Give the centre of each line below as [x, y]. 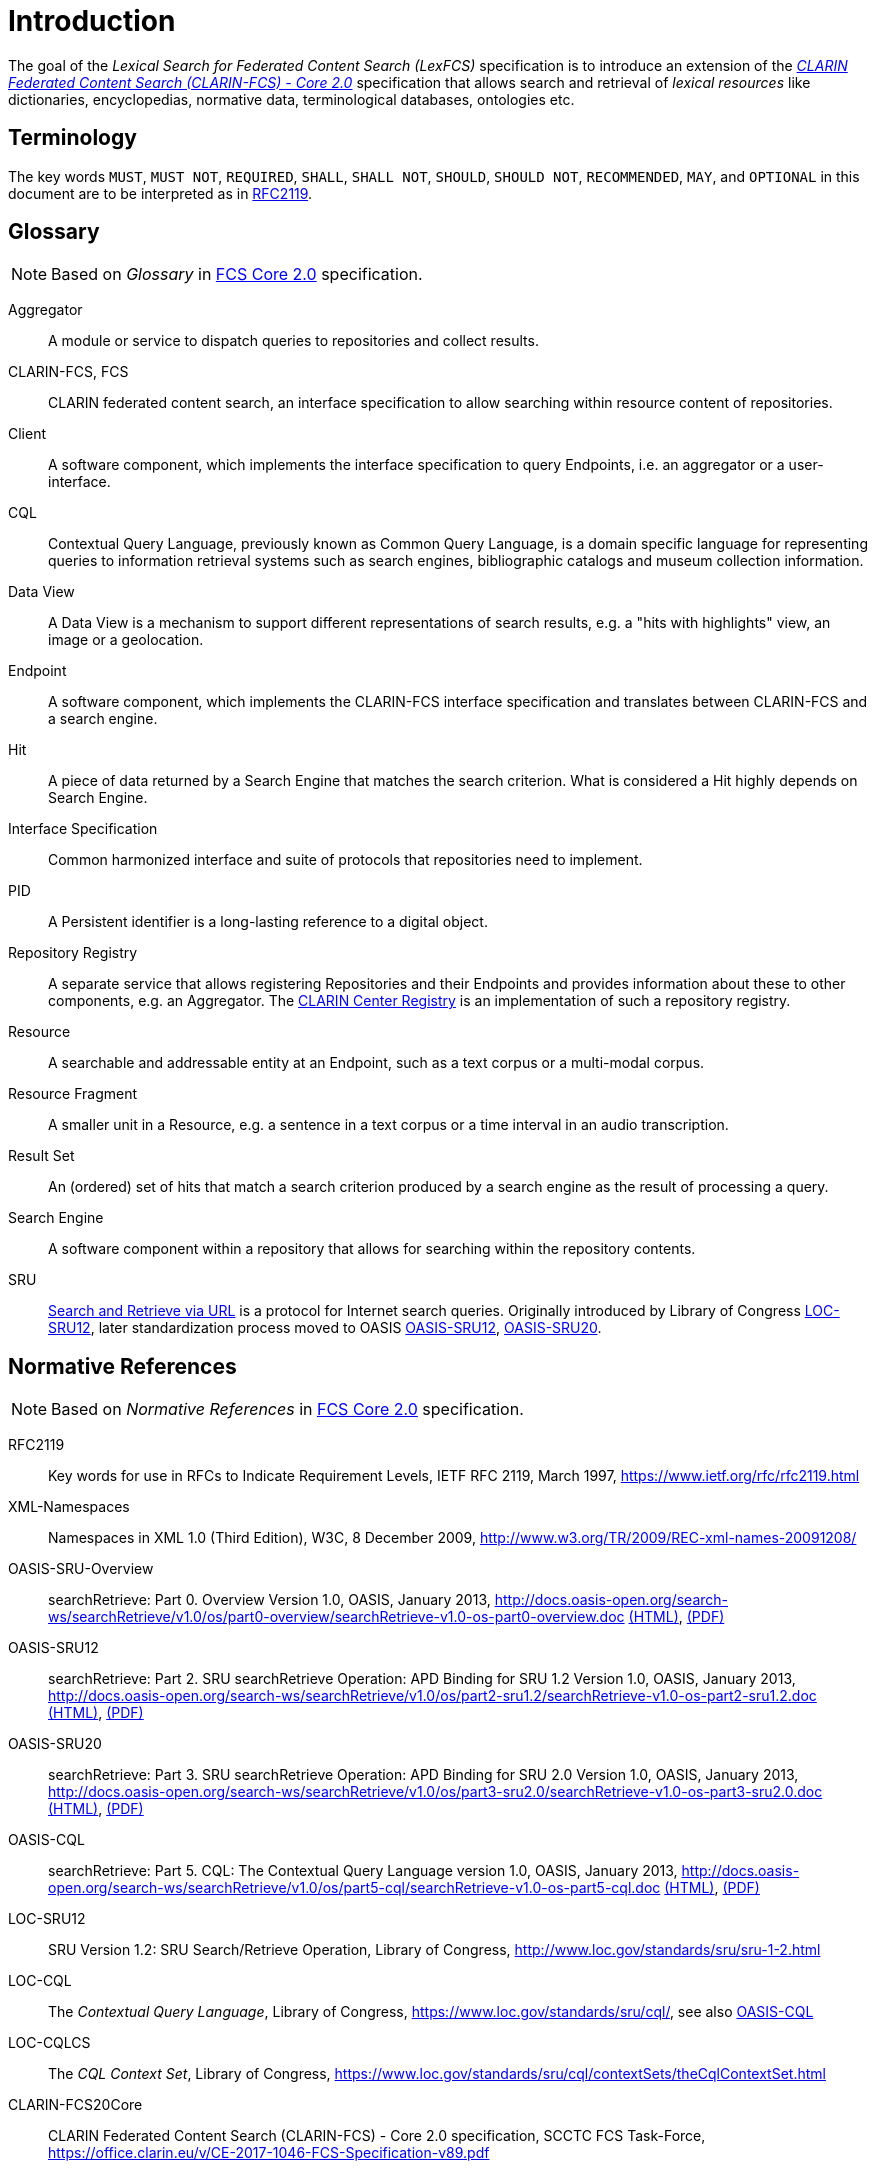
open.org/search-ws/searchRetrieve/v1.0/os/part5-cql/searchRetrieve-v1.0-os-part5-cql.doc [354, 1888]
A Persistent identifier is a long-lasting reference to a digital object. [268, 922]
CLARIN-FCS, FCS [68, 372]
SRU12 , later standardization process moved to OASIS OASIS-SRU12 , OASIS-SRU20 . [325, 1328]
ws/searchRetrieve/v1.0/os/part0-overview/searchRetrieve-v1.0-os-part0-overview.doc [336, 1617]
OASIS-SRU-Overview [81, 1569]
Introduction [92, 21]
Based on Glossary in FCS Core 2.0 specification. [237, 274]
